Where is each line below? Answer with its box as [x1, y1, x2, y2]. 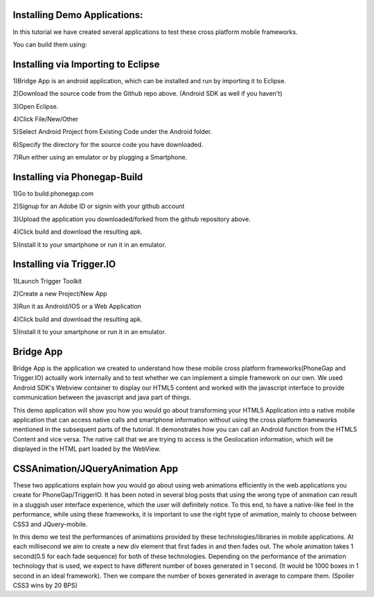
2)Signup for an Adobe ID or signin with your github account [12, 202, 185, 211]
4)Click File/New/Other [12, 114, 79, 123]
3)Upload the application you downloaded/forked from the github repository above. [12, 215, 251, 223]
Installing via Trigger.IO [12, 259, 116, 270]
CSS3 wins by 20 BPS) [12, 581, 78, 589]
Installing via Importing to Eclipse [12, 58, 160, 70]
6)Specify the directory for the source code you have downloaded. [12, 140, 204, 148]
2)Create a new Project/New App [12, 289, 107, 297]
